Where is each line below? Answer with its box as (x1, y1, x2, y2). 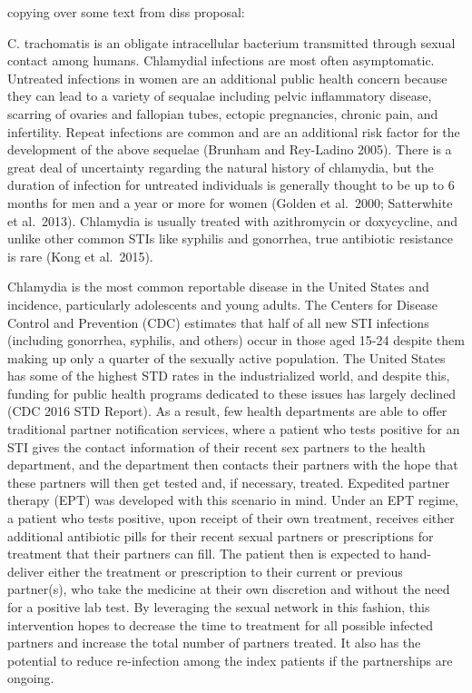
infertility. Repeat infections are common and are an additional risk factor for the (7, 122, 460, 141)
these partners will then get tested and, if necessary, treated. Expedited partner (7, 472, 450, 491)
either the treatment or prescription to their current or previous (48, 561, 403, 580)
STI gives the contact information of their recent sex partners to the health (7, 437, 426, 456)
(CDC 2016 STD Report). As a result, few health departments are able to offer (7, 401, 447, 421)
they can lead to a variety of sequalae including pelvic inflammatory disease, (7, 86, 432, 105)
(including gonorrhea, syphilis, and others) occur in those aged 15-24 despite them (7, 331, 465, 350)
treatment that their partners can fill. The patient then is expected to (7, 544, 396, 563)
